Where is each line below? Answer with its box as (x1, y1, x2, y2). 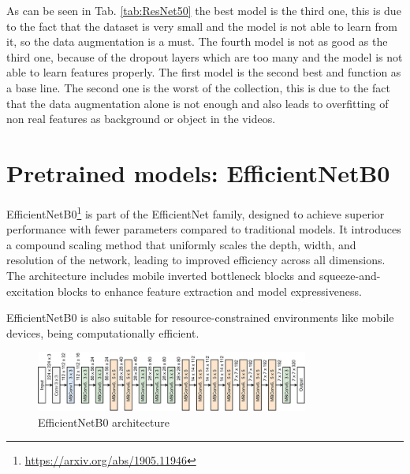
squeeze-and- (319, 267, 381, 283)
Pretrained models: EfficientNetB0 (6, 156, 390, 188)
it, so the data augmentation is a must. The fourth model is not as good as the (6, 33, 388, 50)
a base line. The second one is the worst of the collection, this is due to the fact (6, 79, 390, 95)
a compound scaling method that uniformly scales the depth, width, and (6, 236, 356, 252)
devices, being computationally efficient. (6, 324, 199, 341)
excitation (6, 282, 54, 299)
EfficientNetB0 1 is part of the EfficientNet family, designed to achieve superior (6, 203, 385, 222)
